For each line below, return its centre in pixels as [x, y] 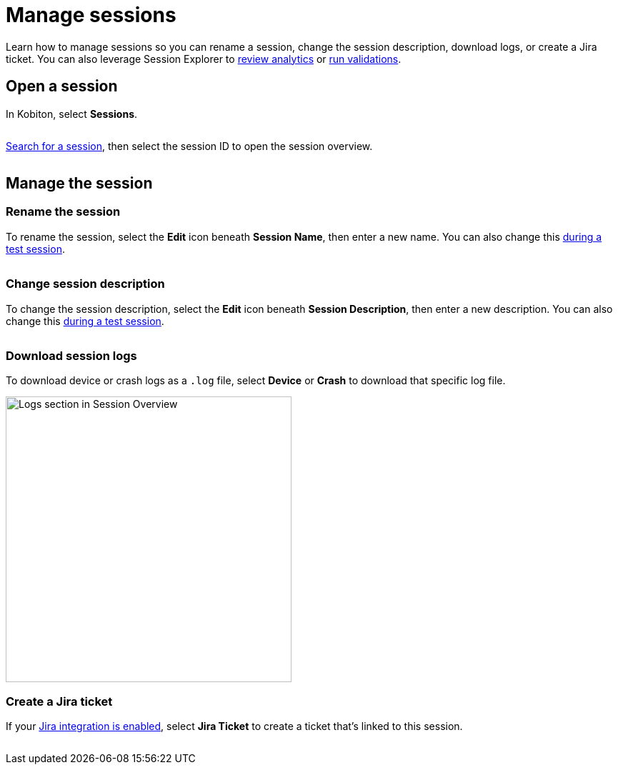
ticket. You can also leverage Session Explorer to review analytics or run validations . [204, 59]
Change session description [85, 284]
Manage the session [79, 184]
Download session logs [71, 355]
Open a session [62, 86]
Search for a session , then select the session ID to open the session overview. [189, 146]
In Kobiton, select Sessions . [72, 114]
